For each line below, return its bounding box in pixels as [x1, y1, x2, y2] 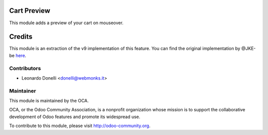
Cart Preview [9, 6, 51, 15]
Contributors [9, 65, 41, 72]
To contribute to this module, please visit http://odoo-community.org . [9, 123, 151, 129]
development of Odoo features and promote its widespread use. [9, 114, 140, 120]
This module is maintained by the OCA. [9, 98, 89, 104]
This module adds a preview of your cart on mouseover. [9, 20, 124, 26]
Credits [9, 33, 33, 41]
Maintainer [9, 87, 36, 94]
